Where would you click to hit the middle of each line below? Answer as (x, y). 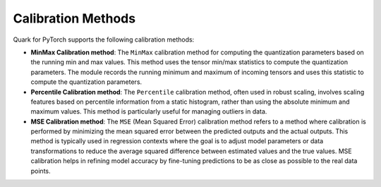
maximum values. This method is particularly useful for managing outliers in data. (149, 111)
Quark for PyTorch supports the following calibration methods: (104, 40)
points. (41, 171)
